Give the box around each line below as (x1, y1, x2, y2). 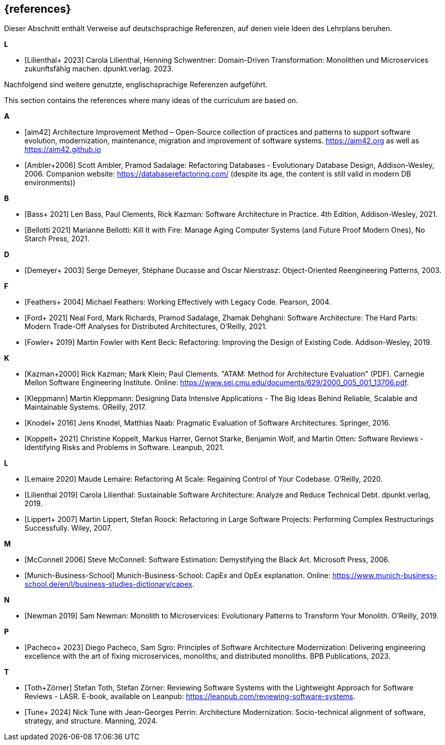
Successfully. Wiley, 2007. (24, 524, 112, 533)
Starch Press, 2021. (24, 234, 90, 243)
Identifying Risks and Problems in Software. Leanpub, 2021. (24, 443, 224, 452)
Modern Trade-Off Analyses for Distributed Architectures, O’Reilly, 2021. (24, 322, 267, 331)
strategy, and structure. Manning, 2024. (24, 716, 158, 726)
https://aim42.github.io (24, 145, 101, 154)
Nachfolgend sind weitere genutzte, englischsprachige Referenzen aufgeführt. (4, 80, 268, 89)
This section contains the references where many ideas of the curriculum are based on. (4, 96, 298, 105)
